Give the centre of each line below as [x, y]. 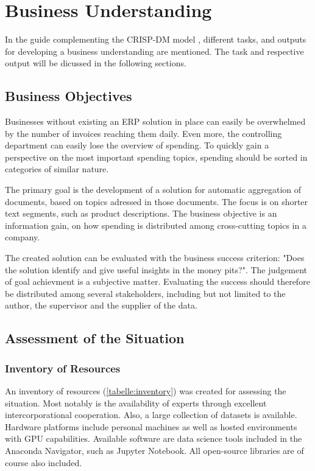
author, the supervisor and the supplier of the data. [101, 305]
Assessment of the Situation [95, 338]
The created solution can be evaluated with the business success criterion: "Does [155, 258]
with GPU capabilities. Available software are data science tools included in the [154, 438]
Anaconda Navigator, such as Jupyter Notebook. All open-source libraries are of [154, 450]
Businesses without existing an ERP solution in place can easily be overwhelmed [155, 121]
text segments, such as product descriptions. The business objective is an [141, 213]
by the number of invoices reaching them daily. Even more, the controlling [143, 133]
